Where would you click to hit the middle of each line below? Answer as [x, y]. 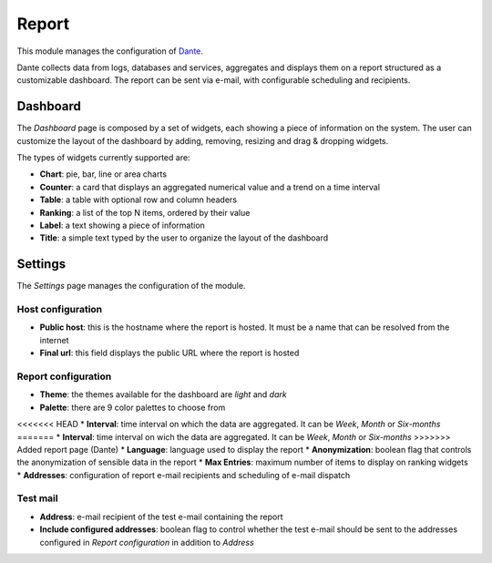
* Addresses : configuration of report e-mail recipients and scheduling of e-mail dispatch [184, 475]
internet [54, 340]
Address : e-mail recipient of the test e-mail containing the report [161, 517]
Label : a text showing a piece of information [122, 225]
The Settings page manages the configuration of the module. [131, 286]
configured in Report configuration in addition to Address [147, 542]
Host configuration [60, 310]
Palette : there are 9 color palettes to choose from [133, 407]
